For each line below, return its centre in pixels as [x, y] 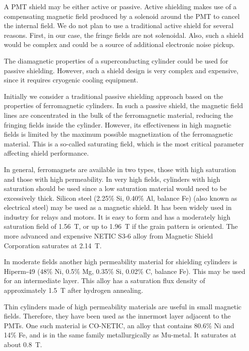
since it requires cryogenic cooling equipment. [71, 80]
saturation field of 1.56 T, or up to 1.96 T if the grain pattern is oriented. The [121, 226]
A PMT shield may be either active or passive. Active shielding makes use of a [120, 6]
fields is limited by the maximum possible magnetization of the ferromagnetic [118, 134]
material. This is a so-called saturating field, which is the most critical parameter [124, 143]
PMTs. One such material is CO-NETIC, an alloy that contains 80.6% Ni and [119, 325]
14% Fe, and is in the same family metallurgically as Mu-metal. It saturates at [120, 335]
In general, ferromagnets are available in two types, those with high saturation [120, 169]
